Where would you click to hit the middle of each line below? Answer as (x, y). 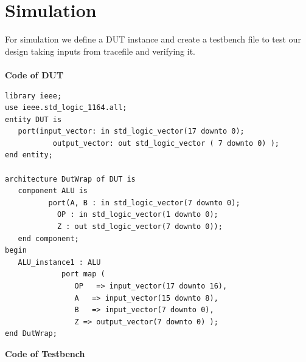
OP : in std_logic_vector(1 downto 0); (137, 215)
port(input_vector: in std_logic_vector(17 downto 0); (131, 131)
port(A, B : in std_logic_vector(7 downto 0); (144, 203)
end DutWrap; (31, 334)
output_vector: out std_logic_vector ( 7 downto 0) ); (166, 143)
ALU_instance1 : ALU (59, 262)
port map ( (83, 274)
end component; (48, 238)
